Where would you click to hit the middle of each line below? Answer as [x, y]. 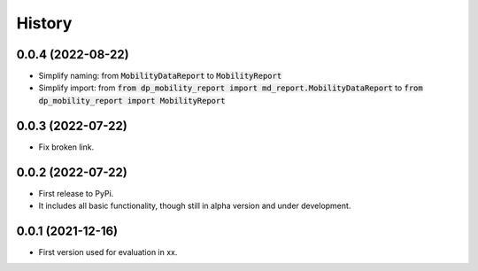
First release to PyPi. [76, 193]
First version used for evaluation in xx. [108, 252]
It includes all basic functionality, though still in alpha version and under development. [195, 206]
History [44, 23]
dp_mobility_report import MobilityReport [132, 101]
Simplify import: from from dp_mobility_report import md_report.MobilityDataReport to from [231, 88]
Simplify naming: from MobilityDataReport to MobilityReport [160, 76]
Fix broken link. [66, 147]
